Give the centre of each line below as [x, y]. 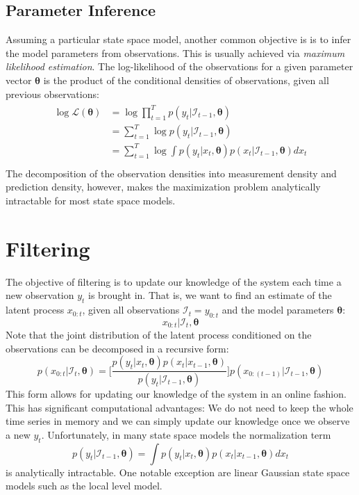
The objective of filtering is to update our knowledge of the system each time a [174, 281]
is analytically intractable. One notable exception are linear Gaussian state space [178, 472]
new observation [40, 295]
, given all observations [131, 310]
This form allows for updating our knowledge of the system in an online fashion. [176, 393]
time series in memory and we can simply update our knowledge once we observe [178, 421]
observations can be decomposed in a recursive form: [117, 348]
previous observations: [52, 94]
